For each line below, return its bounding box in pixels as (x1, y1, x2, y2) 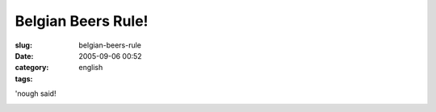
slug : (15, 40, 32, 50)
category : (15, 63, 49, 73)
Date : (15, 51, 34, 60)
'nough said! (15, 89, 57, 98)
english (78, 63, 103, 73)
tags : (15, 73, 33, 84)
